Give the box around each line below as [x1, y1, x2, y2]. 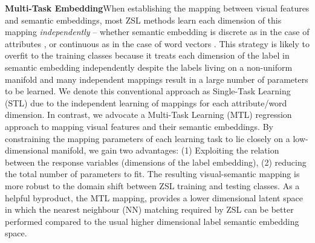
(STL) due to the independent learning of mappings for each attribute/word [5, 96, 287, 109]
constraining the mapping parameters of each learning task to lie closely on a [5, 132, 290, 144]
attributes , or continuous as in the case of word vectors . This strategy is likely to [5, 37, 310, 50]
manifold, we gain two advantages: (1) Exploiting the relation [51, 144, 279, 157]
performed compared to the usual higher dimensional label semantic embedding [5, 215, 299, 227]
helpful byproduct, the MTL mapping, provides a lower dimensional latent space [5, 191, 303, 204]
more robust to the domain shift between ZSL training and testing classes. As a [5, 179, 300, 192]
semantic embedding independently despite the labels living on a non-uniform [5, 60, 293, 73]
